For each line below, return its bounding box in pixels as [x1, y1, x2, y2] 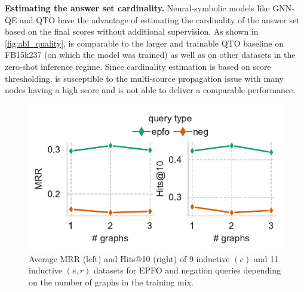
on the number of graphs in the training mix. [29, 276, 194, 288]
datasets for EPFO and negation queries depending [93, 264, 281, 276]
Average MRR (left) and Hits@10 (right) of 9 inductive [29, 252, 230, 265]
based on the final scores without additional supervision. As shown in [5, 25, 259, 38]
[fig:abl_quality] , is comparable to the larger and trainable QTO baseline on [5, 36, 284, 49]
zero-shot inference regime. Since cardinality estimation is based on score [5, 60, 271, 72]
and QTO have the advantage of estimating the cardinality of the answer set [20, 13, 300, 26]
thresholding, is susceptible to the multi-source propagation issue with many [5, 72, 284, 84]
